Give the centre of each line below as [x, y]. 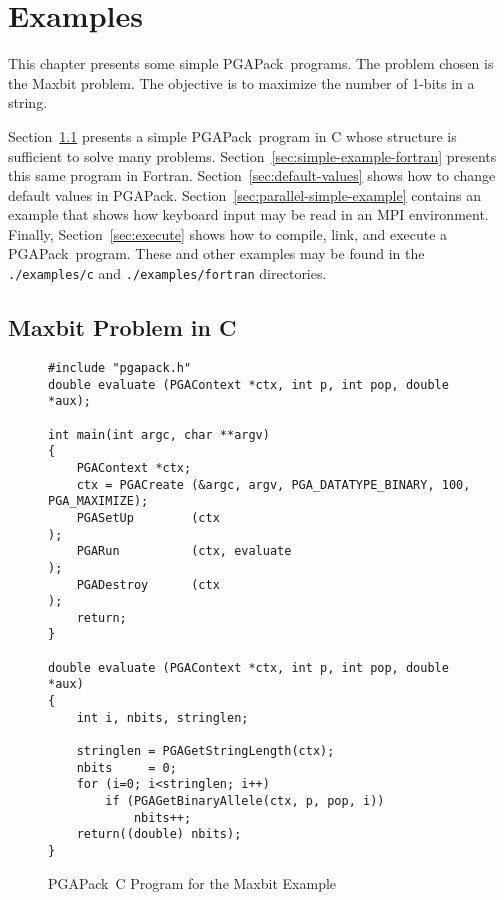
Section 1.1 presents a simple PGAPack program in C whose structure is [232, 135]
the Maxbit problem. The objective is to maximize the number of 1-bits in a [241, 82]
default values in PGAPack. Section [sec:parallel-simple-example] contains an [244, 194]
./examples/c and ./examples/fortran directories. [167, 273]
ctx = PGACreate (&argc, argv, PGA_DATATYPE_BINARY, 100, [273, 484]
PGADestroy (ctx [148, 584]
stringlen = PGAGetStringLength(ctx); [205, 751]
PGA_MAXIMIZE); [98, 501]
